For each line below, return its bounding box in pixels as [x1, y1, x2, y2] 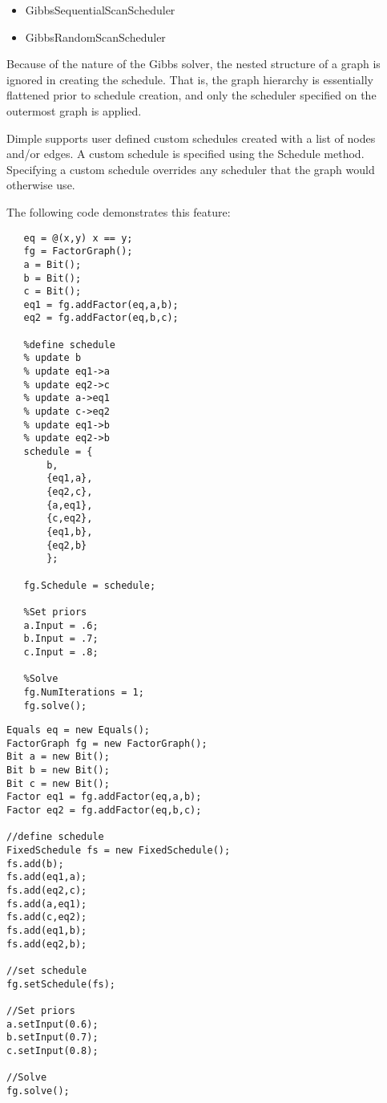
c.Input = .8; [23, 646, 99, 658]
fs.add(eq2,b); [6, 938, 87, 950]
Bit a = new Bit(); [6, 751, 110, 763]
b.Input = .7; [23, 633, 99, 645]
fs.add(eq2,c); [6, 885, 87, 897]
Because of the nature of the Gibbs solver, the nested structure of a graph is [6, 55, 381, 72]
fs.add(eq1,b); [6, 925, 87, 936]
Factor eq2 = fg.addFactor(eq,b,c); [6, 805, 202, 817]
